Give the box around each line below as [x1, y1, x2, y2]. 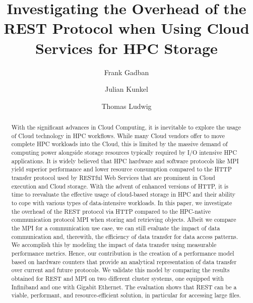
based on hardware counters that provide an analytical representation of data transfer [11, 257, 237, 266]
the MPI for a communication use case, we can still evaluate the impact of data [11, 223, 220, 232]
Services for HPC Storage [35, 37, 218, 58]
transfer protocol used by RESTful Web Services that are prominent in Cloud [11, 173, 215, 182]
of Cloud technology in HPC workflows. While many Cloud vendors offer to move [11, 131, 225, 140]
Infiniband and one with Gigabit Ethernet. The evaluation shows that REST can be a [11, 282, 237, 291]
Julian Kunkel [105, 84, 148, 94]
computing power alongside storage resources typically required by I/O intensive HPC [11, 148, 237, 157]
